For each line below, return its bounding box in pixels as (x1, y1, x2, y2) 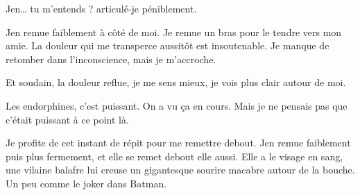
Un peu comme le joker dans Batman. (6, 176, 167, 190)
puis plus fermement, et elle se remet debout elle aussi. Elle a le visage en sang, (6, 149, 343, 163)
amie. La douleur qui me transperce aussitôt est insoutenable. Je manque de (6, 38, 329, 53)
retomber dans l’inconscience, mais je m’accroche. (6, 51, 216, 66)
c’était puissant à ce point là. (6, 112, 129, 126)
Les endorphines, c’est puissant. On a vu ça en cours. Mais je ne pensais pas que (6, 98, 348, 112)
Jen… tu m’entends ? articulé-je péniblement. (6, 1, 197, 15)
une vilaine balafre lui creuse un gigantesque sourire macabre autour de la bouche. (6, 162, 355, 177)
